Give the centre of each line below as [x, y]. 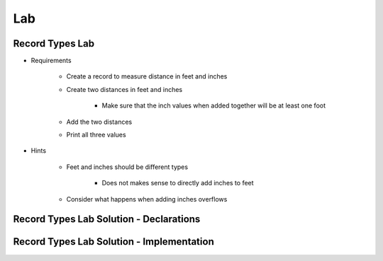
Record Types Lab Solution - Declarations [107, 219]
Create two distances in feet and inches [124, 89]
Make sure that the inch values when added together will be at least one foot [214, 105]
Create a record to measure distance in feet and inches [147, 76]
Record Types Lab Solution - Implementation [113, 242]
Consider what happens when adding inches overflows [147, 199]
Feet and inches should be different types [127, 167]
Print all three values [96, 135]
